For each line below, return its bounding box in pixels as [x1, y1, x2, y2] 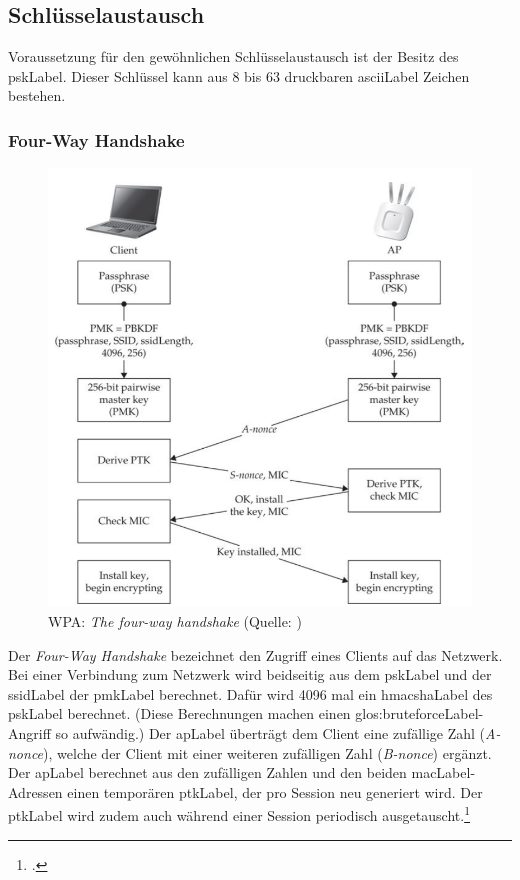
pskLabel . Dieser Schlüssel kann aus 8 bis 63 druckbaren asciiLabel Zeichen [8, 65, 470, 86]
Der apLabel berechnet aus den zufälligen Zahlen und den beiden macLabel [8, 762, 471, 783]
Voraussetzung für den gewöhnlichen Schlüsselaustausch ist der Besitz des [8, 46, 459, 67]
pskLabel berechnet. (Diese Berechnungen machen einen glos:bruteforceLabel [8, 703, 479, 724]
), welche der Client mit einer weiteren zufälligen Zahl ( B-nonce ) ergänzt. [43, 742, 492, 763]
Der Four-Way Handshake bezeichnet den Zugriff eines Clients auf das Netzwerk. [8, 644, 503, 665]
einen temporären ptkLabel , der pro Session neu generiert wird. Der [67, 781, 483, 802]
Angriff [8, 722, 51, 743]
